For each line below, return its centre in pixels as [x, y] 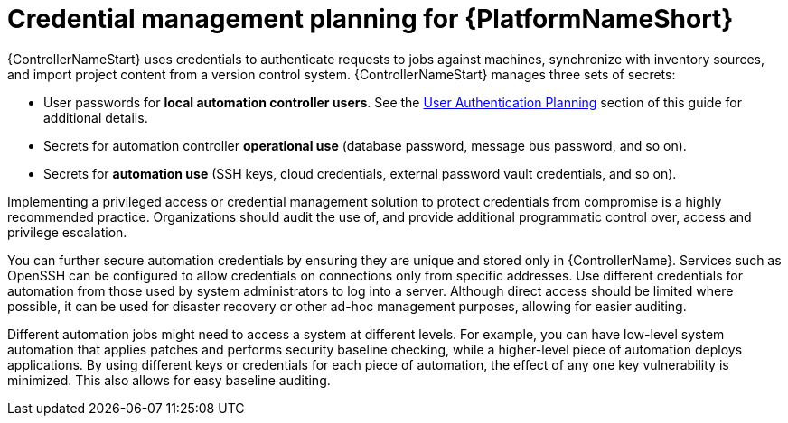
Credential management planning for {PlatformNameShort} [371, 19]
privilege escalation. [67, 232]
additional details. [96, 117]
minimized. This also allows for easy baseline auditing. [169, 380]
